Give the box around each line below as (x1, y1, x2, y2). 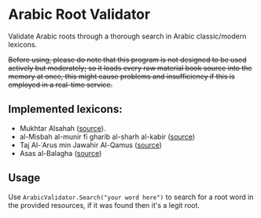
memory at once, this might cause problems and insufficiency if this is (8, 71, 236, 81)
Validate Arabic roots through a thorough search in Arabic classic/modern (8, 31, 247, 41)
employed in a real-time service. (8, 80, 113, 89)
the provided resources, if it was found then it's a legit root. (8, 200, 200, 209)
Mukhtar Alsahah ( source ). (19, 123, 106, 133)
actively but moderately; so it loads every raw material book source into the (8, 63, 252, 72)
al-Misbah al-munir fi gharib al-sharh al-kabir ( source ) (19, 132, 196, 141)
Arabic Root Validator (8, 5, 151, 24)
